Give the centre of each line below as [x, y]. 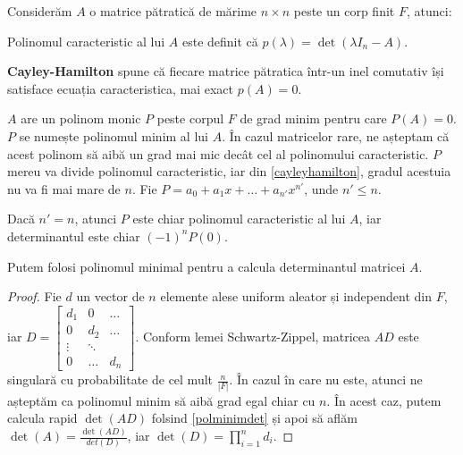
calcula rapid [42, 418]
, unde [321, 188]
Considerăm [40, 11]
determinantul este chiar [74, 236]
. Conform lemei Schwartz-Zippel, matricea [253, 336]
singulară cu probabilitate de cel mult [110, 379]
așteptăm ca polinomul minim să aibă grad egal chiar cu [161, 400]
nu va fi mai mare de [64, 188]
